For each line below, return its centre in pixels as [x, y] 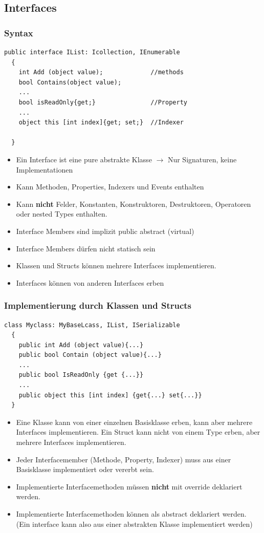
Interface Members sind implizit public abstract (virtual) [105, 231]
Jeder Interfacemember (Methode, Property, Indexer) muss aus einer [124, 459]
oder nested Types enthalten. [62, 214]
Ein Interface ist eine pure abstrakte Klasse [84, 159]
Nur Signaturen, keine [202, 159]
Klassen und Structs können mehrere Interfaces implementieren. [116, 265]
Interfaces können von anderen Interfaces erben [90, 282]
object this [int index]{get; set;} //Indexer [101, 123]
